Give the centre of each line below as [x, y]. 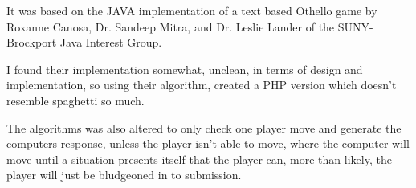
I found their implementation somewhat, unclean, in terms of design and [185, 69]
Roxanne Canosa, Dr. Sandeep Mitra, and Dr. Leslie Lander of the [171, 26]
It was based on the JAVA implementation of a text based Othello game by [192, 10]
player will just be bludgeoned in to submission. [124, 175]
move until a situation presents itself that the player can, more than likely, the [199, 159]
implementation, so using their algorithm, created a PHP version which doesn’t [202, 85]
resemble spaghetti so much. [75, 100]
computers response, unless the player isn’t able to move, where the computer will [208, 143]
